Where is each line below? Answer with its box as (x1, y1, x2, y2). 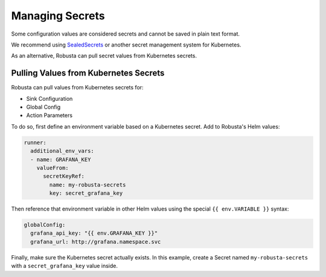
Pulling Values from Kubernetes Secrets (11, 68, 165, 78)
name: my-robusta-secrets (49, 181, 126, 188)
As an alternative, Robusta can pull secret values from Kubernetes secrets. (11, 52, 197, 60)
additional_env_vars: (30, 148, 95, 154)
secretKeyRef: (43, 173, 85, 180)
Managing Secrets (11, 9, 105, 22)
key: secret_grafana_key (49, 190, 123, 197)
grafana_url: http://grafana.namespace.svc (30, 238, 161, 245)
